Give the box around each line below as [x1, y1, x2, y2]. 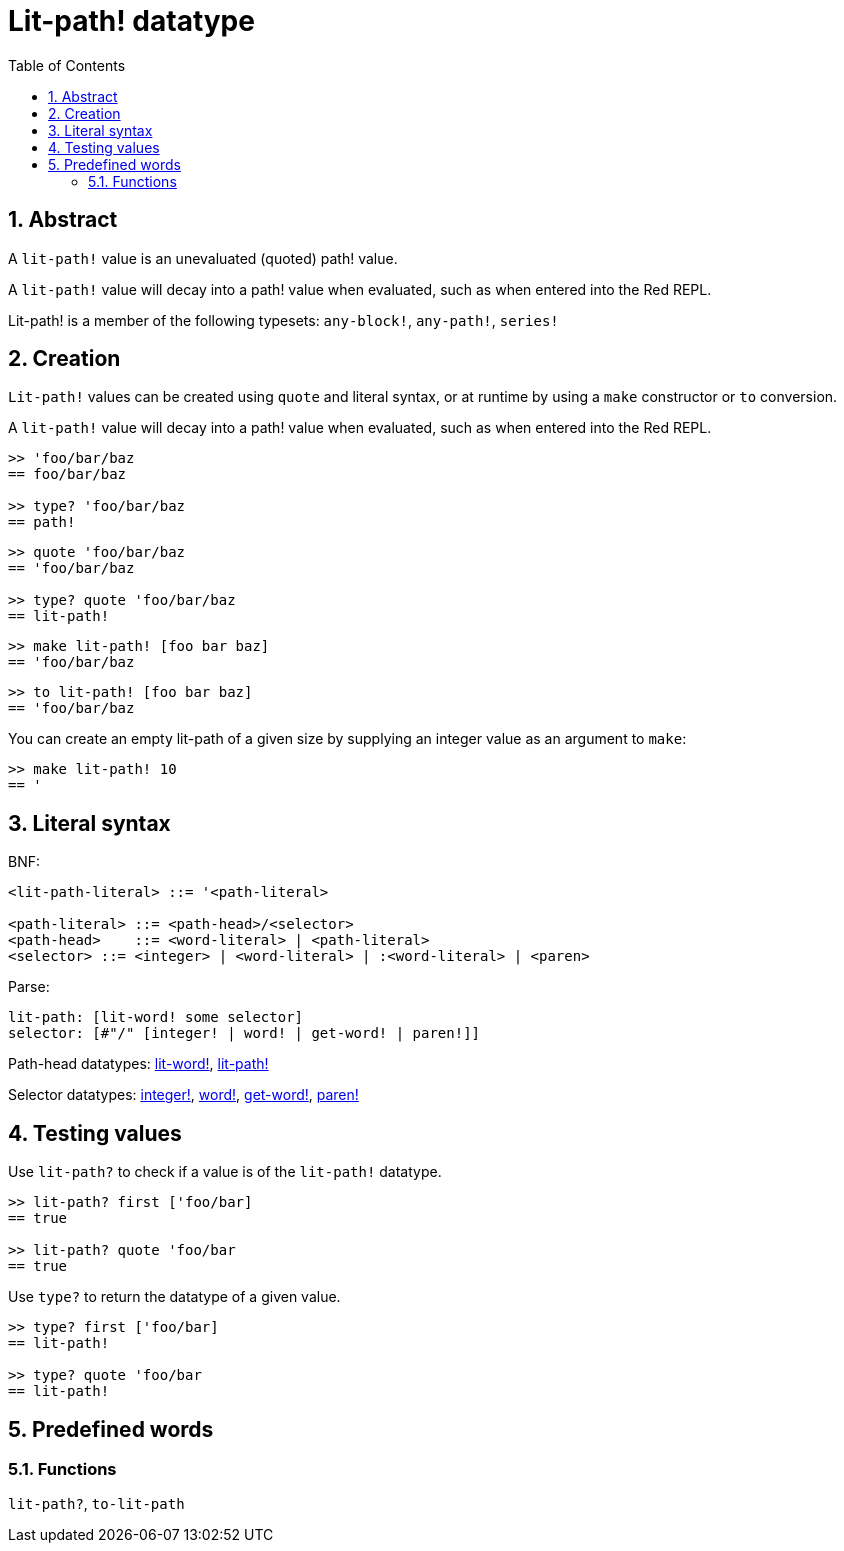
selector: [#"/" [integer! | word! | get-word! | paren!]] [8, 1025, 481, 1042]
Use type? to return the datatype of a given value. [8, 1288, 341, 1306]
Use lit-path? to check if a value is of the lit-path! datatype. [8, 1163, 442, 1181]
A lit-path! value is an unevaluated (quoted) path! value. [8, 249, 398, 267]
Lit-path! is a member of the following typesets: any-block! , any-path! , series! [8, 311, 559, 329]
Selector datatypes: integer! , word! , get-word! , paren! [8, 1086, 359, 1104]
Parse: [8, 978, 50, 996]
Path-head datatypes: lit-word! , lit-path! [8, 1055, 269, 1073]
